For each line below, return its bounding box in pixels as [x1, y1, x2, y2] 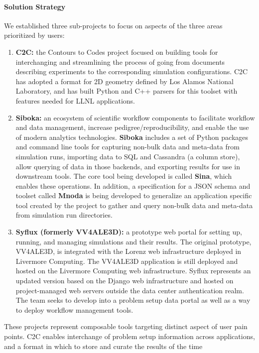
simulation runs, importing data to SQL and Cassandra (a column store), [15, 151, 240, 161]
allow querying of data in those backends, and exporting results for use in [15, 161, 240, 171]
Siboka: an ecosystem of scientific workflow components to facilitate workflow [15, 112, 255, 122]
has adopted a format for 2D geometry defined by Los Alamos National [15, 76, 234, 86]
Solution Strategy [4, 1, 66, 11]
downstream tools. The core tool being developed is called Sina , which [15, 171, 232, 181]
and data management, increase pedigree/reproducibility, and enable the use [15, 122, 249, 132]
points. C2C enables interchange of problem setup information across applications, [4, 331, 255, 342]
